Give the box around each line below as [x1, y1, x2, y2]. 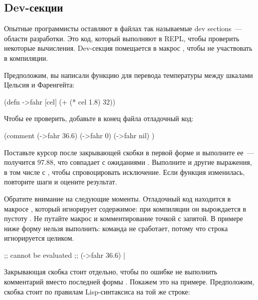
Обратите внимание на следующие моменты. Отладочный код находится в [4, 193, 231, 204]
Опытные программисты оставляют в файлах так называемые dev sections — [4, 23, 242, 34]
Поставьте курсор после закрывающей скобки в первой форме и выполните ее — [4, 147, 254, 157]
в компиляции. [4, 52, 48, 63]
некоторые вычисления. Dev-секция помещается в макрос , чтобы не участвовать [4, 43, 252, 53]
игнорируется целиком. [4, 233, 74, 243]
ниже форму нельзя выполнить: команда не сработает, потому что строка [4, 223, 228, 233]
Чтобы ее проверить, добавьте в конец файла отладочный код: [4, 113, 194, 124]
